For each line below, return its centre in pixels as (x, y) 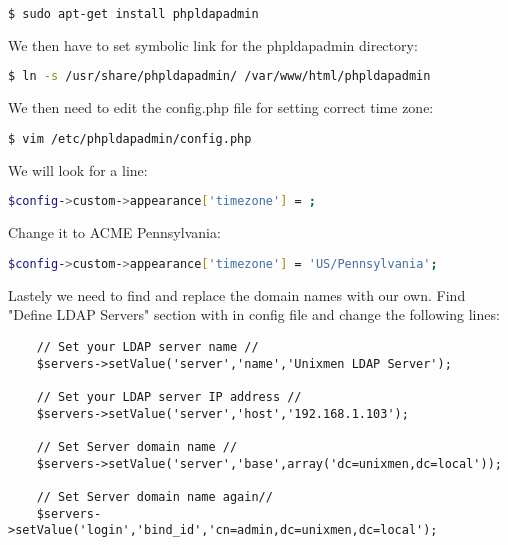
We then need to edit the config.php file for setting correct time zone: (221, 107)
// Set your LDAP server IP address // (169, 396)
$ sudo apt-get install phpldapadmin (133, 14)
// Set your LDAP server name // (147, 346)
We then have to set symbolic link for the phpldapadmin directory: (213, 44)
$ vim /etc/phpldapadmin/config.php (130, 138)
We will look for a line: (78, 169)
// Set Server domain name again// (154, 496)
